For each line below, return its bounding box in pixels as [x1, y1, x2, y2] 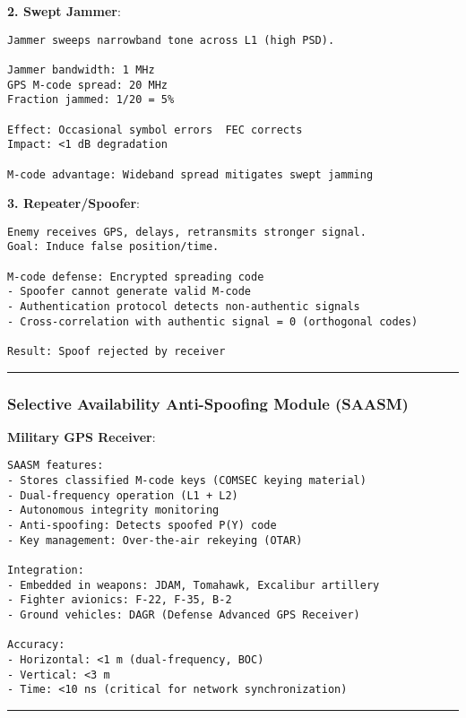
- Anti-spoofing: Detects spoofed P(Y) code [7, 519, 277, 532]
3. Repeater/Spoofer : [7, 194, 140, 212]
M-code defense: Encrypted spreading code [7, 270, 264, 283]
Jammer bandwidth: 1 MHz [7, 63, 155, 76]
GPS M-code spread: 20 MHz [7, 78, 168, 91]
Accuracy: [7, 638, 65, 652]
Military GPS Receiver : [7, 427, 156, 446]
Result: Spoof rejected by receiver [7, 345, 226, 358]
